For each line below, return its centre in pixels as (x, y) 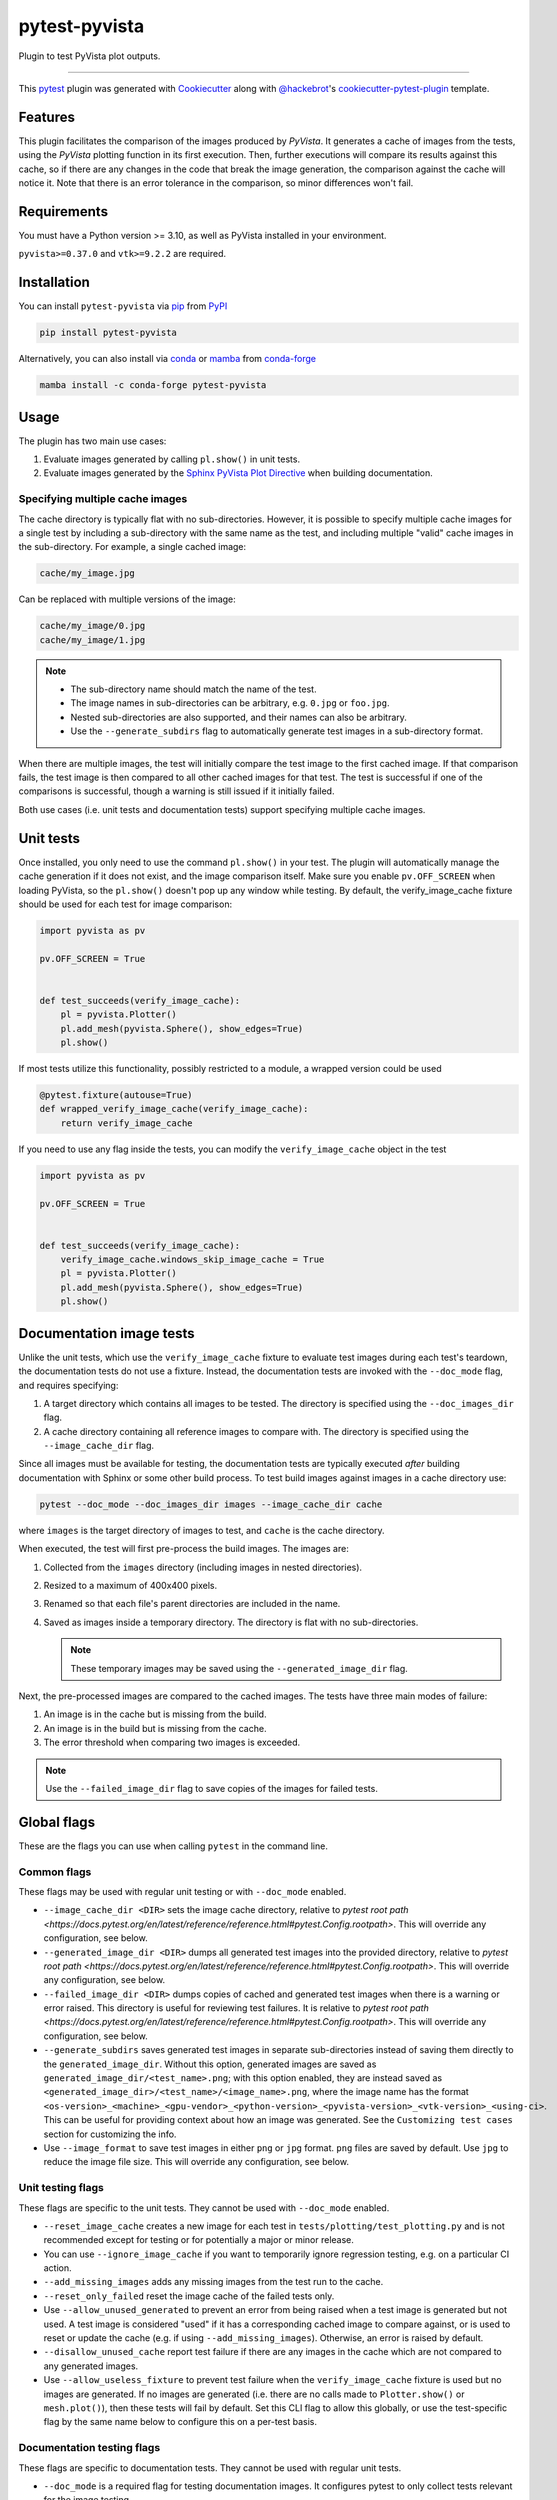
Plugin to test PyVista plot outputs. (89, 56)
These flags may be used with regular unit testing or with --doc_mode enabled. (182, 1891)
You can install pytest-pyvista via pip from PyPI (123, 306)
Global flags (56, 1821)
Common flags (55, 1872)
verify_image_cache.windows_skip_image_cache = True (192, 1259)
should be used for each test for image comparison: (125, 904)
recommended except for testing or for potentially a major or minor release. (199, 2240)
